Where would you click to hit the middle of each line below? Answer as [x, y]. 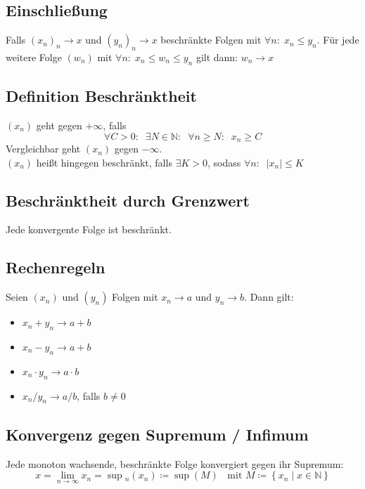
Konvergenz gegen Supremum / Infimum [157, 434]
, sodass [224, 162]
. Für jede [338, 40]
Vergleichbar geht [43, 149]
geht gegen [59, 125]
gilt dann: [217, 57]
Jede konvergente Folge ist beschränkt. [89, 229]
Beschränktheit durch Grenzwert [128, 200]
